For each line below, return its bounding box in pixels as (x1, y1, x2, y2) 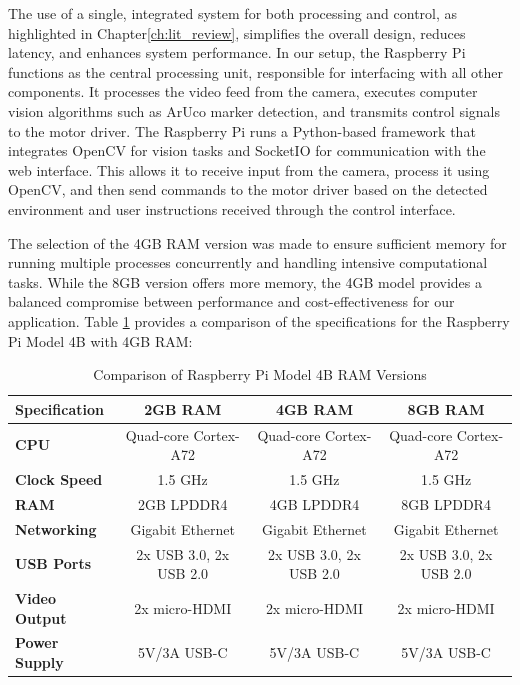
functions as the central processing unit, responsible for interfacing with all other (8, 61, 504, 82)
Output (15, 607, 67, 628)
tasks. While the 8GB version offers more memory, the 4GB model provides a (8, 271, 482, 292)
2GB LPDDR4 (137, 493, 228, 514)
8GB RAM (407, 398, 485, 419)
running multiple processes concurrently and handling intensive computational (8, 252, 488, 273)
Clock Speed (15, 468, 103, 489)
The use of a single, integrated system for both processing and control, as (8, 3, 458, 23)
